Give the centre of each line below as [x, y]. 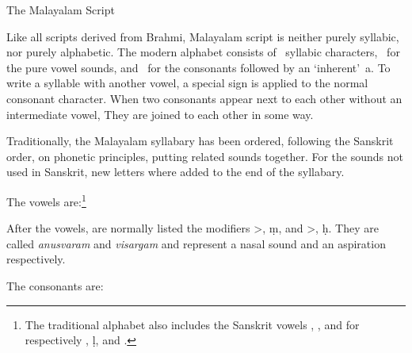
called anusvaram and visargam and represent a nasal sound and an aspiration [196, 243]
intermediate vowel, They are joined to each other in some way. [160, 114]
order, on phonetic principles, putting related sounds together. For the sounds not [205, 156]
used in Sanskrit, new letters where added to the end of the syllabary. [175, 172]
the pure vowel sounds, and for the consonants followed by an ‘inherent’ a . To [198, 67]
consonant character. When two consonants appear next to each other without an [204, 98]
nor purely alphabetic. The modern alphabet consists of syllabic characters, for [203, 52]
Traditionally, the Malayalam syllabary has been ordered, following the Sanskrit [200, 141]
